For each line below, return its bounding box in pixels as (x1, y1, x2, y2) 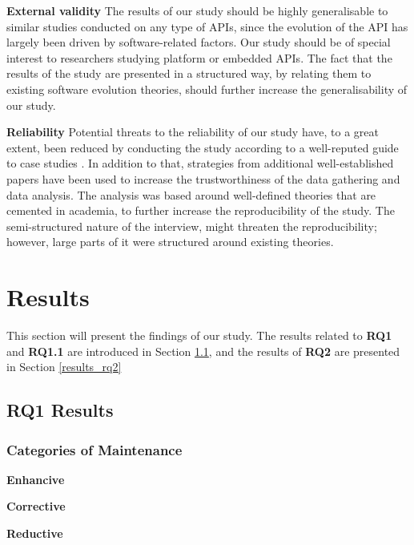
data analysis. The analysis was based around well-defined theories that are (6, 186, 376, 203)
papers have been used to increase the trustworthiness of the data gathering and (6, 170, 400, 187)
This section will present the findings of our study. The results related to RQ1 (6, 327, 392, 344)
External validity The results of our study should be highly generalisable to (6, 2, 388, 18)
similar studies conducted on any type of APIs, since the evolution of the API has (6, 18, 408, 34)
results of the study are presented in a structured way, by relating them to (6, 65, 372, 82)
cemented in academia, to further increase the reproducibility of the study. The (6, 202, 395, 219)
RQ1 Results (6, 398, 114, 422)
